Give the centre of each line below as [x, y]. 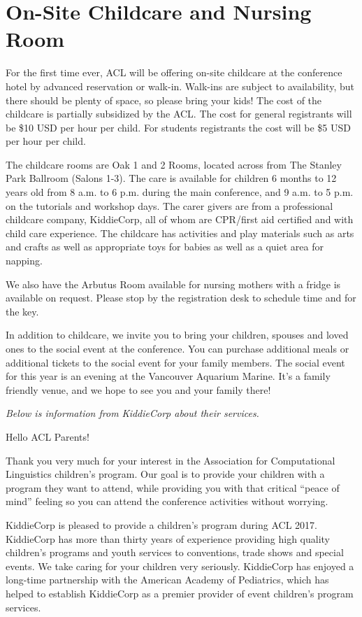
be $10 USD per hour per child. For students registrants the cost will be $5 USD [178, 127]
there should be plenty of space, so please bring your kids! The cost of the [164, 100]
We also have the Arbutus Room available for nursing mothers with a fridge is [173, 284]
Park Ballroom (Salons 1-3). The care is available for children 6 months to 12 [171, 178]
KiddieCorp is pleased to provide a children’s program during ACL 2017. [161, 524]
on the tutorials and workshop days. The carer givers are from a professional [169, 205]
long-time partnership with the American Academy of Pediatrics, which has [167, 580]
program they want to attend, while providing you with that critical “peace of [173, 487]
